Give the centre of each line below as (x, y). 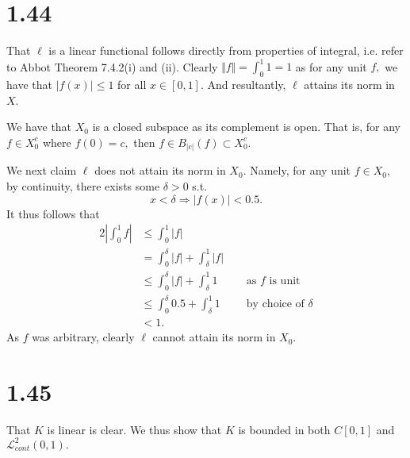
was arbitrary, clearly (83, 337)
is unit (285, 281)
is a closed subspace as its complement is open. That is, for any (246, 127)
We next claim (42, 170)
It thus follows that (53, 213)
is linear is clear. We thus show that (134, 429)
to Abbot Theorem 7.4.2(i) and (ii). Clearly (112, 66)
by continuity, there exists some (83, 185)
